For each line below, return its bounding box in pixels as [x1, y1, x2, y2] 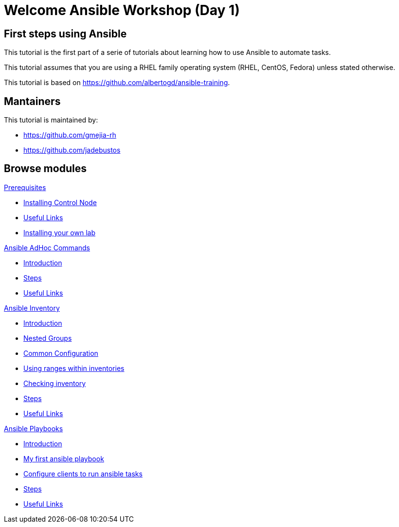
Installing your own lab [23, 228, 96, 237]
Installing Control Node [23, 198, 97, 207]
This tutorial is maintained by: [4, 116, 98, 124]
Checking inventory [23, 379, 86, 387]
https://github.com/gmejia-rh [23, 131, 116, 140]
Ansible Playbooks [4, 424, 63, 433]
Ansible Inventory [4, 303, 60, 312]
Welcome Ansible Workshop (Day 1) [4, 2, 240, 18]
